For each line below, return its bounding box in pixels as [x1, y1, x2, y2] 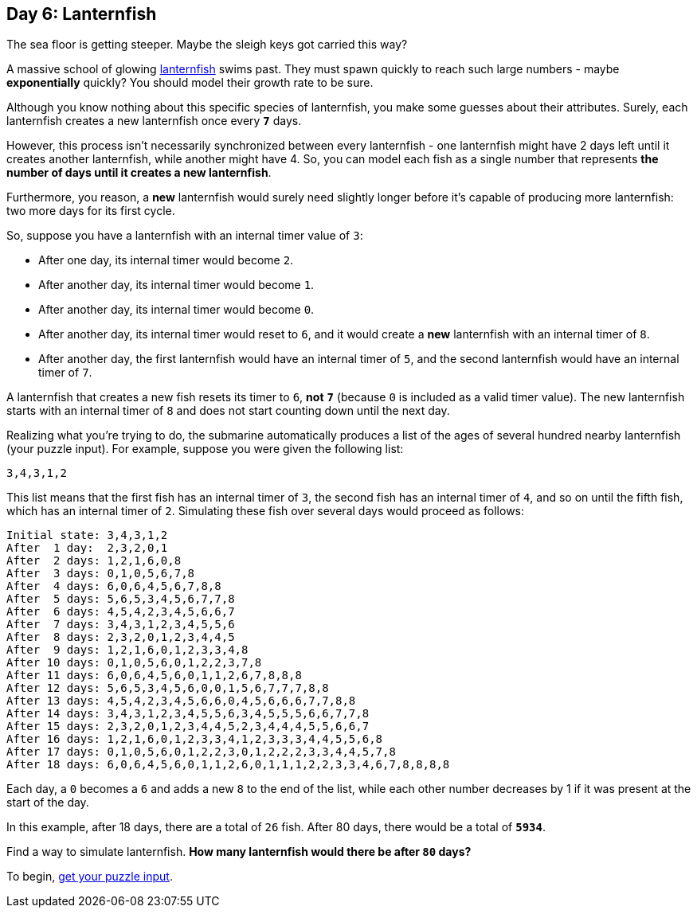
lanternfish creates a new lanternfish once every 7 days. [6, 114, 302, 128]
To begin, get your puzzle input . [6, 869, 173, 884]
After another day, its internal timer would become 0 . [38, 303, 315, 317]
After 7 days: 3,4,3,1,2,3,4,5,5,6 [6, 618, 235, 631]
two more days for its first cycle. [6, 204, 175, 218]
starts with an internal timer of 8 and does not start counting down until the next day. [6, 404, 450, 418]
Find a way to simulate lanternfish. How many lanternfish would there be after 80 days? [6, 845, 472, 859]
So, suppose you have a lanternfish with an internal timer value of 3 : [6, 228, 363, 243]
